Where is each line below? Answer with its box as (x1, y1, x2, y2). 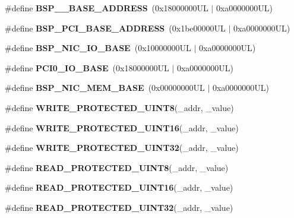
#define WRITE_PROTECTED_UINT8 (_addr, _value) (5, 101, 234, 113)
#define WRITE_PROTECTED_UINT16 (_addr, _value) (5, 121, 239, 134)
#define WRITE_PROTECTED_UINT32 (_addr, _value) (5, 141, 239, 154)
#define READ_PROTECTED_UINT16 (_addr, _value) (5, 181, 233, 194)
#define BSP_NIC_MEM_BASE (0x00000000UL (5, 81, 205, 94)
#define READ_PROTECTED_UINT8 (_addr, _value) (5, 161, 229, 173)
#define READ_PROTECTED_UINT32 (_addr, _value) (5, 201, 233, 213)
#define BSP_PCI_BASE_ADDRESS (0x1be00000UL (5, 21, 226, 34)
